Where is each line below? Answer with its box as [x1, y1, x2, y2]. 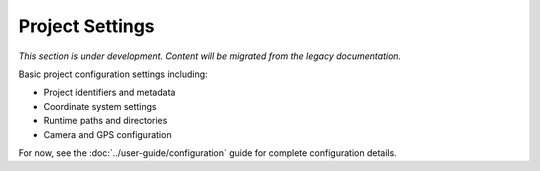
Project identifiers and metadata [43, 86, 176, 99]
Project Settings [18, 15, 155, 37]
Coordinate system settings [43, 100, 157, 112]
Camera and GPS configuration [43, 128, 172, 140]
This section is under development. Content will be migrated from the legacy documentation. [18, 50, 402, 62]
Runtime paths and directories [43, 115, 168, 127]
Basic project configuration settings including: [18, 68, 209, 80]
